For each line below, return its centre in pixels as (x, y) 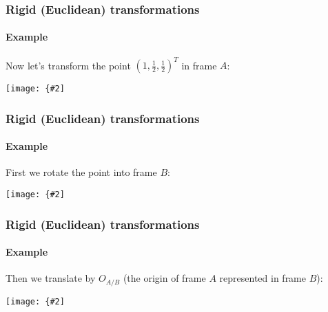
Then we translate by (51, 278)
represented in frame (263, 278)
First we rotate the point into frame (81, 172)
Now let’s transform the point (68, 65)
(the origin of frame (164, 278)
